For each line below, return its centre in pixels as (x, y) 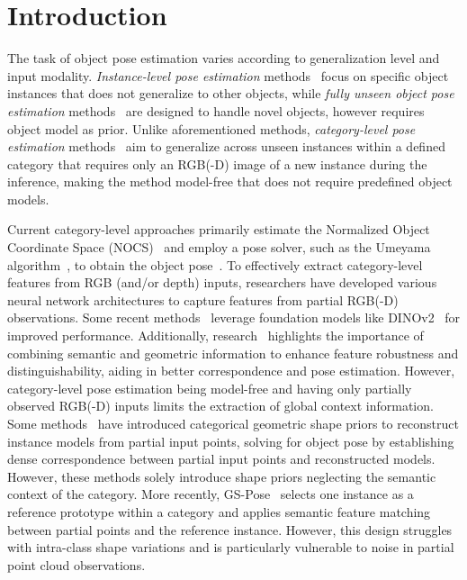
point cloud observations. (76, 564)
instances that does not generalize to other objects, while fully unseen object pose (231, 93)
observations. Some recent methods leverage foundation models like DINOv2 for (234, 317)
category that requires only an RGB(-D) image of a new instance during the (217, 163)
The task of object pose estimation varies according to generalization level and (224, 58)
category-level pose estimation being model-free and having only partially (210, 388)
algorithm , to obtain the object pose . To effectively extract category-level (215, 264)
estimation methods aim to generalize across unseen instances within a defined (226, 146)
